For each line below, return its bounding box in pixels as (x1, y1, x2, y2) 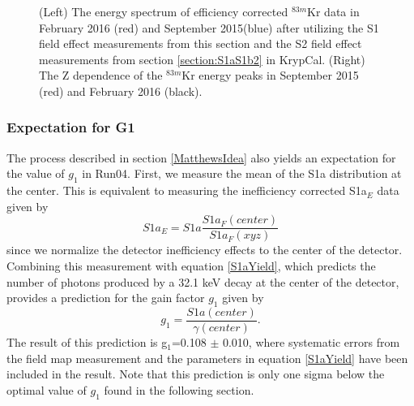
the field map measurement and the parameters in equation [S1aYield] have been (6, 349, 408, 366)
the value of (6, 165, 65, 182)
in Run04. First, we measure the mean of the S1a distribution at (82, 165, 402, 182)
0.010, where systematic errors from (222, 334, 400, 351)
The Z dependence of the (39, 67, 163, 84)
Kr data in (307, 3, 360, 19)
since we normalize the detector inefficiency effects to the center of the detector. (6, 241, 403, 258)
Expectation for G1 (6, 117, 135, 137)
